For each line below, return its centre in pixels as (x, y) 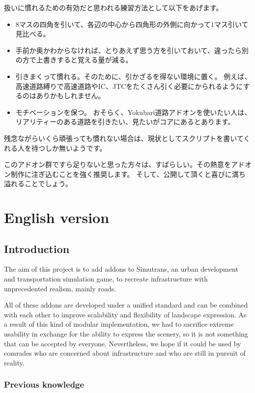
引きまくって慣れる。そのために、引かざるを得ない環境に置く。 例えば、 (133, 76)
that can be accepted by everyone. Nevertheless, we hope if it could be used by (123, 343)
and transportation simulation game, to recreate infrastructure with (106, 279)
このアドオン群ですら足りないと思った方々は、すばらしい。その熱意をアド (124, 164)
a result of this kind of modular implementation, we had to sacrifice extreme (119, 324)
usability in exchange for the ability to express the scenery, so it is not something (126, 334)
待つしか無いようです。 (69, 148)
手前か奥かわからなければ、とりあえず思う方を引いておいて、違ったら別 (132, 50)
